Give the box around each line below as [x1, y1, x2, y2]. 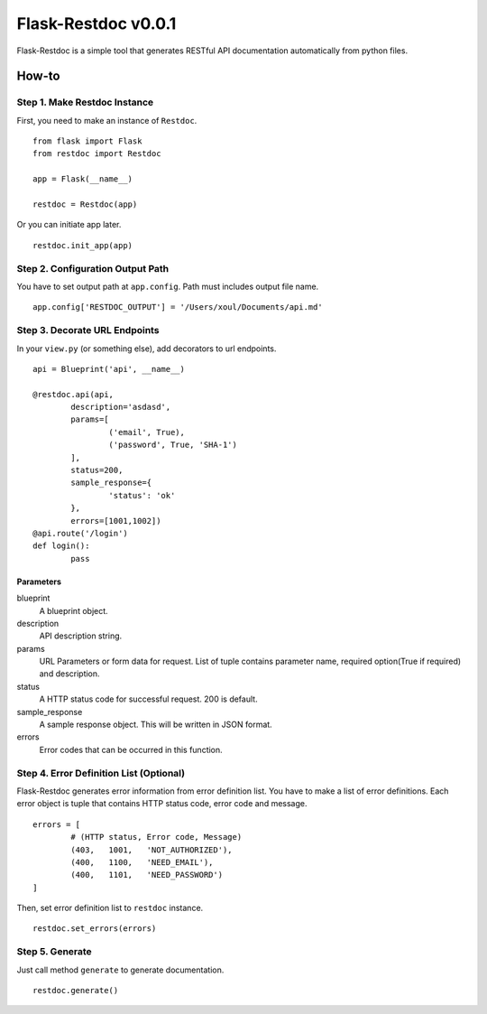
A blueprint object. [39, 605, 108, 616]
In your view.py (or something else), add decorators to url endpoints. [16, 343, 277, 354]
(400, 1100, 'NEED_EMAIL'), [70, 857, 214, 867]
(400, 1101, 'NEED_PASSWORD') [70, 870, 224, 880]
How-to [16, 69, 60, 84]
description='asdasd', [70, 402, 171, 413]
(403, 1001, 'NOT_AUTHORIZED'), [70, 844, 234, 855]
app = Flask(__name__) [32, 174, 133, 184]
